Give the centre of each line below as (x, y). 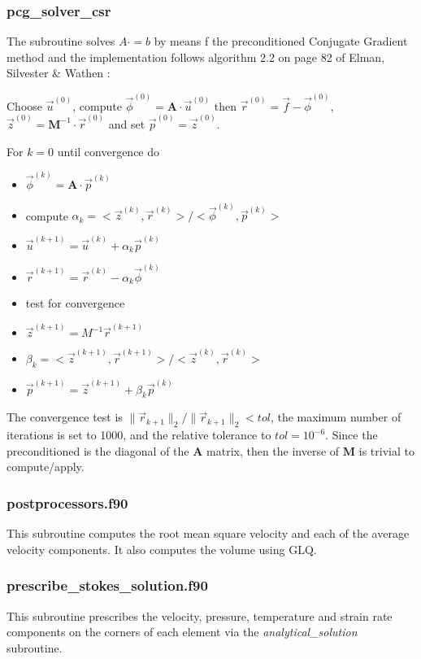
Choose (25, 105)
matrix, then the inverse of (273, 450)
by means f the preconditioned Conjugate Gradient (281, 41)
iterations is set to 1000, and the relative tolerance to (139, 435)
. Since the (352, 435)
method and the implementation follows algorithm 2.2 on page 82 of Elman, (196, 57)
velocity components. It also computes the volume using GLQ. (162, 549)
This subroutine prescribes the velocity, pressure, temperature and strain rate (200, 615)
